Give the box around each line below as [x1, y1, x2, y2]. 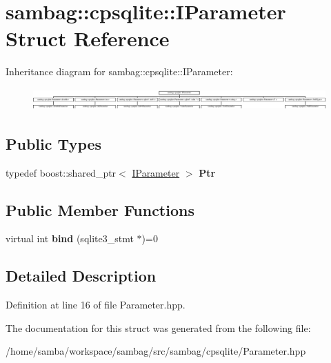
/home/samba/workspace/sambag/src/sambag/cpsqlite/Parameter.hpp [6, 344, 306, 358]
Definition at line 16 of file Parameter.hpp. [6, 297, 185, 312]
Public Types [6, 133, 102, 154]
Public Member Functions [6, 199, 194, 220]
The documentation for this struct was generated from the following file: [6, 320, 311, 335]
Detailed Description [6, 265, 157, 286]
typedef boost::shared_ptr [6, 165, 117, 179]
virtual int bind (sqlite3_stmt [6, 231, 134, 246]
